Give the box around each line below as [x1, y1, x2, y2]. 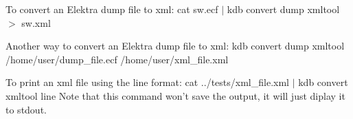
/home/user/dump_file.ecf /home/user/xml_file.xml [5, 52, 229, 66]
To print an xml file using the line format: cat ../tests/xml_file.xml [5, 75, 289, 89]
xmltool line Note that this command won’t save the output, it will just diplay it [5, 88, 345, 102]
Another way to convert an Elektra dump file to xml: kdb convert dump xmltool [5, 39, 345, 53]
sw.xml [21, 15, 51, 30]
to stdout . [5, 102, 47, 116]
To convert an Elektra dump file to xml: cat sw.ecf [5, 2, 218, 16]
